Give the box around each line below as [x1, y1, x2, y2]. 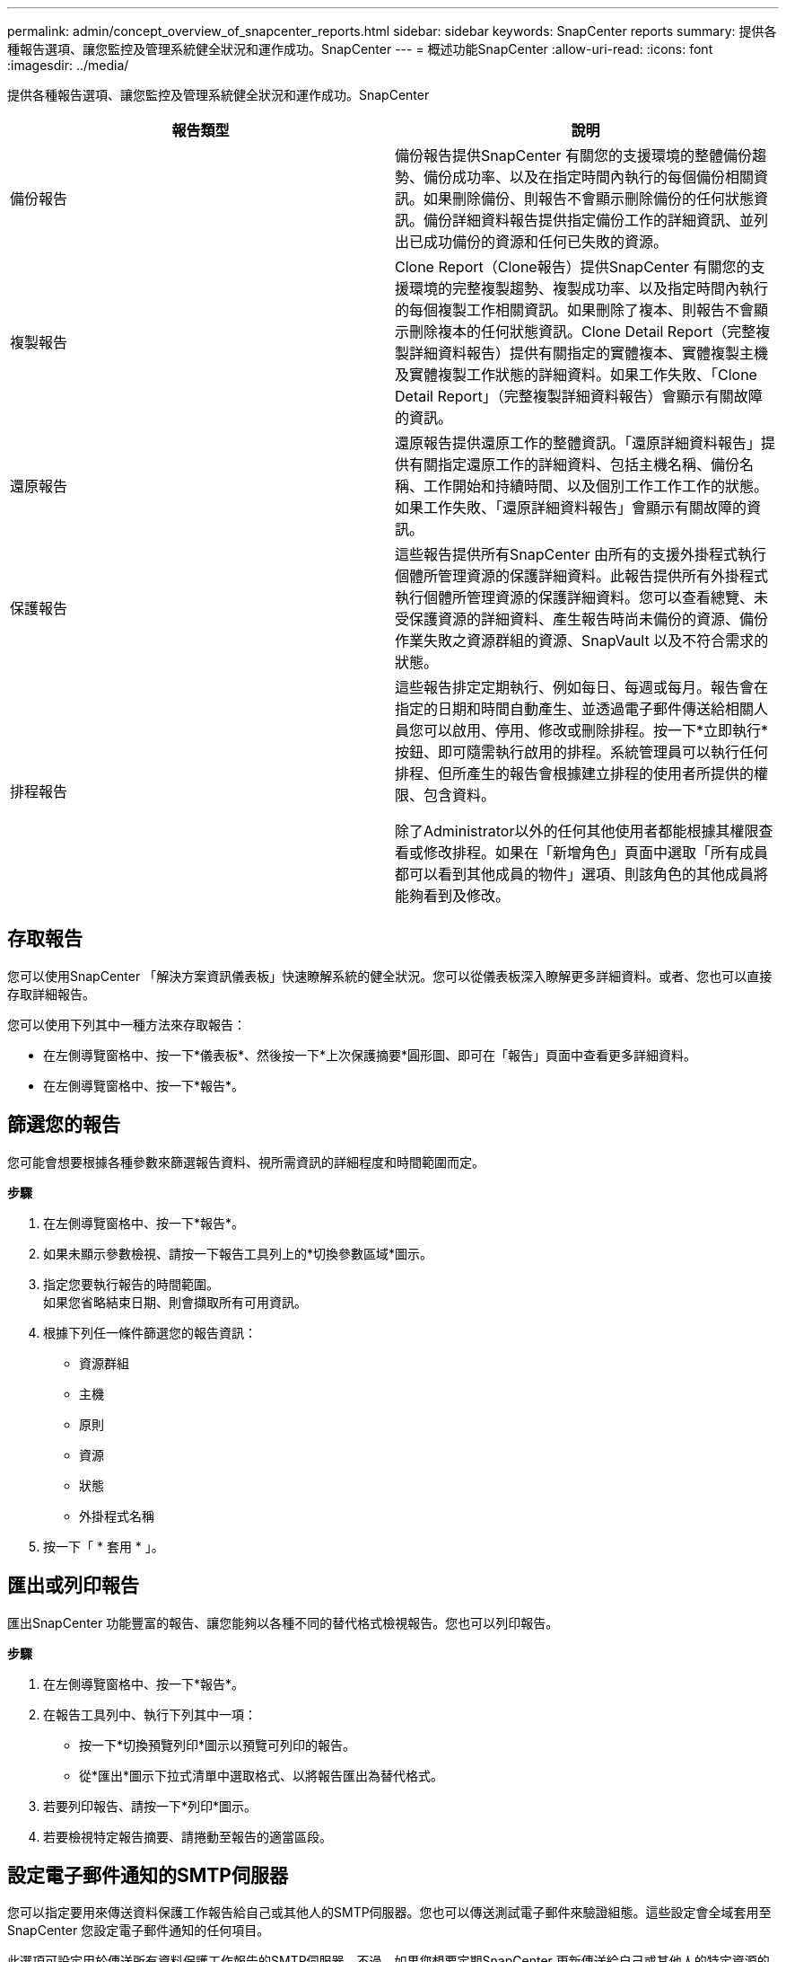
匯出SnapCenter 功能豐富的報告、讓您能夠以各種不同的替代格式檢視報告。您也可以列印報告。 [7, 1614, 559, 1631]
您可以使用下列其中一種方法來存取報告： [7, 1016, 246, 1032]
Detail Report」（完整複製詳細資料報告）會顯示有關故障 [395, 387, 763, 405]
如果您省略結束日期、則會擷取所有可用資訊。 [43, 1294, 307, 1310]
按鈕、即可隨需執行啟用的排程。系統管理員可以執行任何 [395, 743, 769, 761]
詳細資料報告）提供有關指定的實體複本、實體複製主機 [409, 344, 769, 362]
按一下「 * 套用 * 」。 [43, 1538, 164, 1554]
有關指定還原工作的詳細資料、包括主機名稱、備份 [409, 455, 740, 473]
